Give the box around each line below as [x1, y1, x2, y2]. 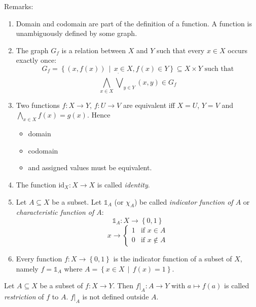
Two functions [16, 99, 60, 110]
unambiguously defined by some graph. [16, 28, 137, 39]
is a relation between [61, 45, 126, 55]
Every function [16, 253, 62, 263]
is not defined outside [82, 291, 149, 301]
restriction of [4, 291, 44, 301]
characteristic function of [16, 207, 94, 217]
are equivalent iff [123, 99, 175, 110]
